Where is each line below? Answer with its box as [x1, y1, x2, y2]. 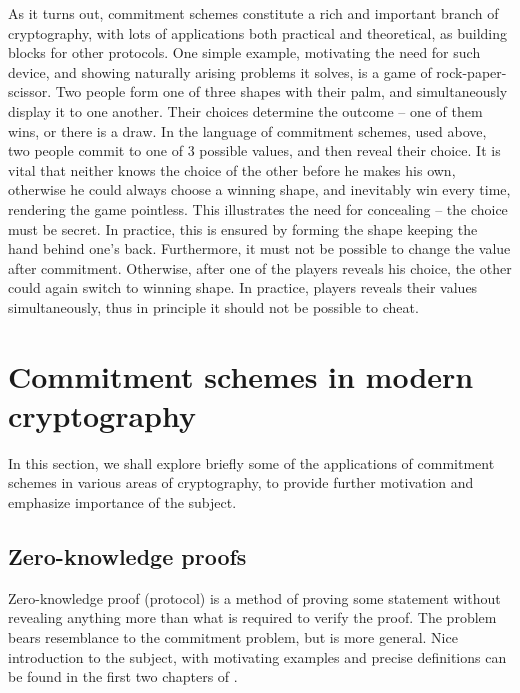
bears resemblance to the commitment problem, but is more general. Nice [8, 626, 458, 647]
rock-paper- [436, 61, 507, 82]
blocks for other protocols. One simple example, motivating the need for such [8, 42, 481, 63]
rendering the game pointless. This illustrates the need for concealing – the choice [8, 198, 508, 219]
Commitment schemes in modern [8, 355, 474, 396]
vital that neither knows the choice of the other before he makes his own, [8, 159, 456, 180]
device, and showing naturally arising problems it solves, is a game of [8, 61, 432, 82]
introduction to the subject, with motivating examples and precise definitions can [8, 646, 507, 667]
